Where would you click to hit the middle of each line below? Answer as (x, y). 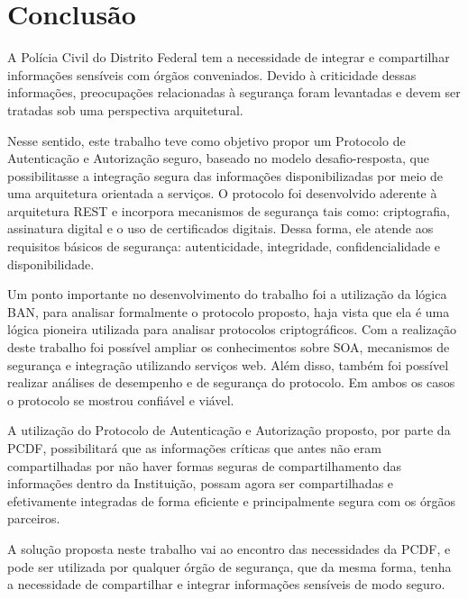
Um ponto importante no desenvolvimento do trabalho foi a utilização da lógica (227, 294)
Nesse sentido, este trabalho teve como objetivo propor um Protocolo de (206, 140)
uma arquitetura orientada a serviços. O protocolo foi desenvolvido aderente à (222, 193)
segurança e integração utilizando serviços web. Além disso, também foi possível (228, 364)
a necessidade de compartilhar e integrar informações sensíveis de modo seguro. (226, 584)
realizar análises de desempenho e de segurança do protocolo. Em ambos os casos (231, 382)
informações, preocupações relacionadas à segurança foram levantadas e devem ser (234, 92)
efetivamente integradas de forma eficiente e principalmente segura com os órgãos (232, 500)
